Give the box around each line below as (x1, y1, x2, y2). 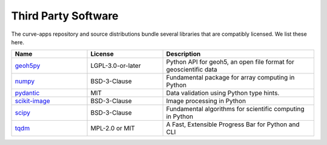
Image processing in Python (166, 97, 246, 106)
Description (166, 50, 201, 58)
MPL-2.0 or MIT (90, 124, 136, 133)
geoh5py (15, 61, 41, 70)
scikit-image (15, 97, 51, 106)
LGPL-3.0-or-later (90, 61, 141, 70)
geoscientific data (166, 66, 217, 74)
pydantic (15, 89, 40, 97)
